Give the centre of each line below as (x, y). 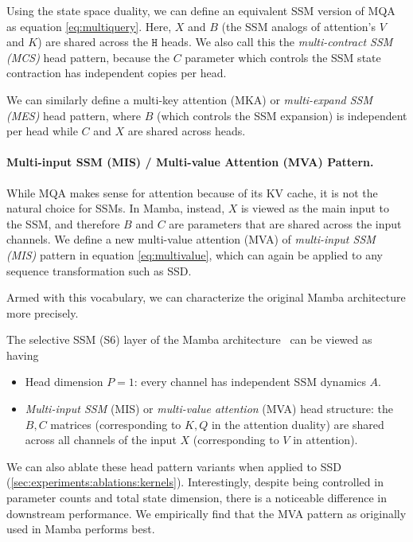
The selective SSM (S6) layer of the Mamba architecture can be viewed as (189, 339)
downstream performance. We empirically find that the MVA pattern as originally (206, 513)
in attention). (325, 440)
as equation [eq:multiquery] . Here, (89, 26)
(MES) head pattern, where (74, 115)
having (23, 355)
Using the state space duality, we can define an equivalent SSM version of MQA (201, 10)
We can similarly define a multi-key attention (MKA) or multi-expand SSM (189, 99)
